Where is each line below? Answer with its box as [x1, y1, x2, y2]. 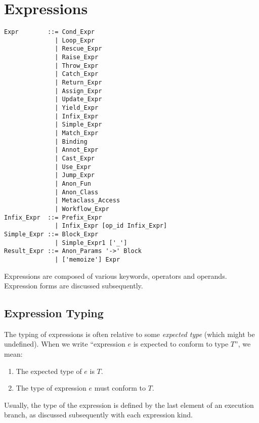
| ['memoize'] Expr [55, 256, 120, 263]
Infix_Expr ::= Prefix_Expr [4, 214, 102, 221]
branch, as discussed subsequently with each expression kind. [4, 409, 193, 420]
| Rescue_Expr [55, 45, 102, 53]
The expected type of [16, 365, 82, 376]
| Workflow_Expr [55, 205, 109, 213]
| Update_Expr [55, 96, 102, 103]
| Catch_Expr [55, 70, 99, 78]
